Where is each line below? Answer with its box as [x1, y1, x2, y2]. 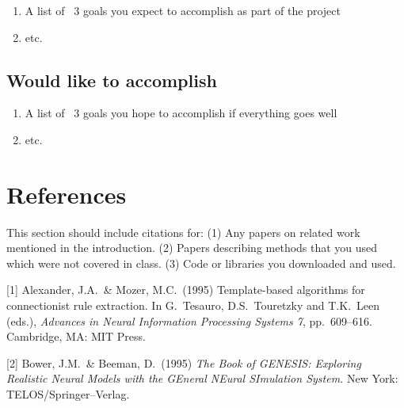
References [6, 177, 127, 210]
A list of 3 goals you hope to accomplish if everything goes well [25, 105, 337, 121]
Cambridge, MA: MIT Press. [6, 328, 146, 345]
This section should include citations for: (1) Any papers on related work [6, 223, 360, 240]
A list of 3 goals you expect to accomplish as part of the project [25, 2, 341, 18]
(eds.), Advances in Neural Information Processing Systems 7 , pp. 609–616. [6, 312, 372, 329]
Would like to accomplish [6, 67, 217, 92]
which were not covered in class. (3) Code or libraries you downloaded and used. [6, 254, 396, 271]
